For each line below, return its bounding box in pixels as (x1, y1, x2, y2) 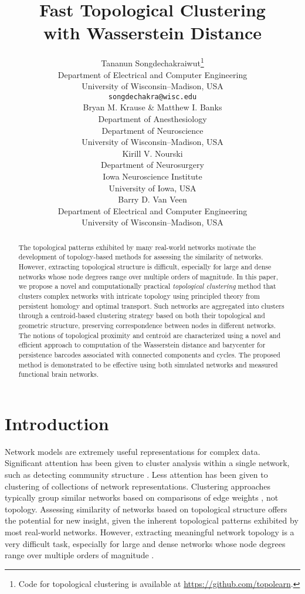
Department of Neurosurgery (101, 158, 204, 171)
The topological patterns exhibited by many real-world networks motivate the (18, 242, 256, 252)
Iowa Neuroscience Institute (103, 170, 202, 182)
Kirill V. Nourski (122, 147, 183, 159)
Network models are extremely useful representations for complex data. (5, 445, 260, 457)
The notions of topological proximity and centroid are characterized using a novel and (18, 330, 281, 340)
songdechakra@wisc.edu (108, 92, 197, 101)
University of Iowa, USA (109, 181, 196, 194)
